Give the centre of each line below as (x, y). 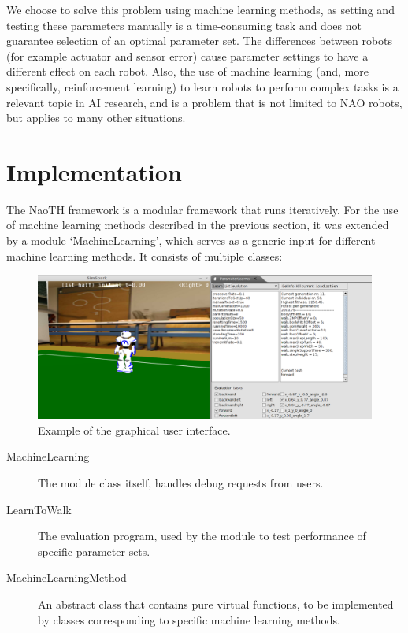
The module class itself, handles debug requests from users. (181, 483)
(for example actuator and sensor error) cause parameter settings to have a (187, 56)
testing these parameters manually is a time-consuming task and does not (184, 25)
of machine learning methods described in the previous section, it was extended (198, 225)
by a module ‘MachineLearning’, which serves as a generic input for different (191, 241)
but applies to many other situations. (96, 118)
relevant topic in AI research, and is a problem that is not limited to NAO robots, (204, 102)
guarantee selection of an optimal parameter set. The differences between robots (200, 41)
